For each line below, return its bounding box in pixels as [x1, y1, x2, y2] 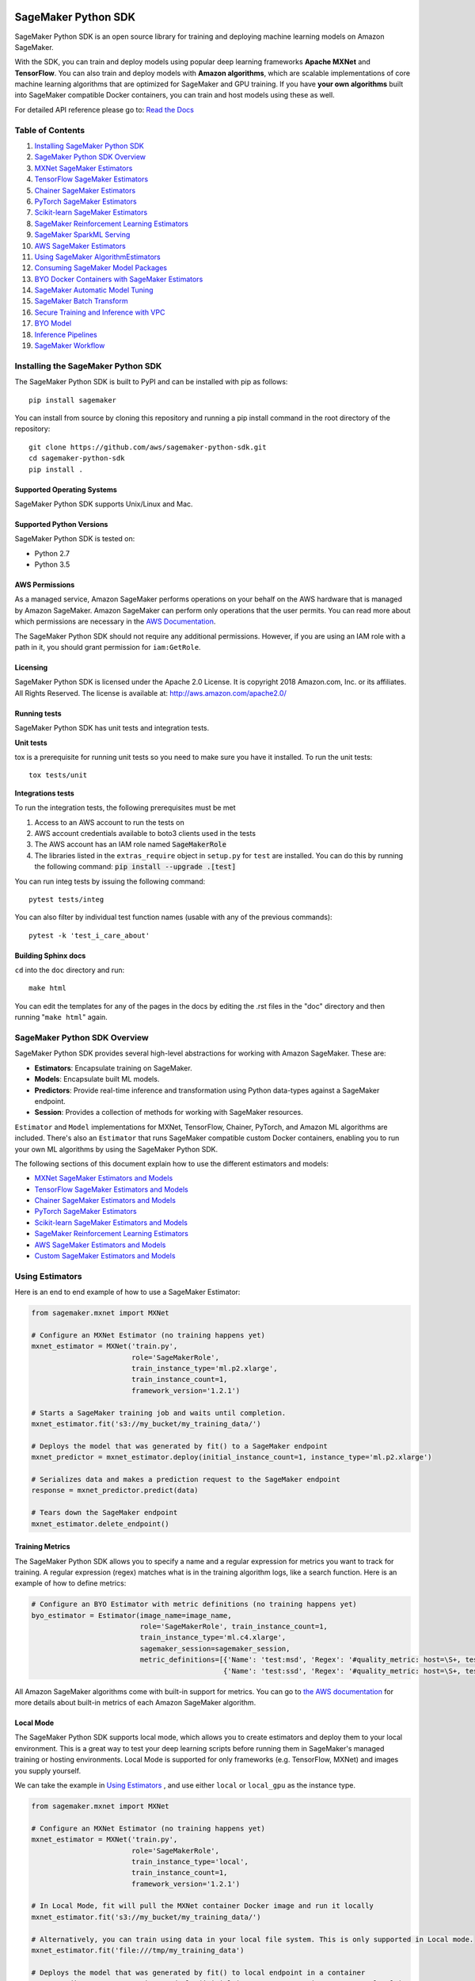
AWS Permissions [14, 580, 75, 590]
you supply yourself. [14, 1765, 82, 1775]
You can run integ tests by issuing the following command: [14, 876, 206, 886]
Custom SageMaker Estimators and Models [34, 1251, 176, 1261]
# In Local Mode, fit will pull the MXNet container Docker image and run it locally [31, 1902, 374, 1910]
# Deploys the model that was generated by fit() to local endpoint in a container [31, 1968, 366, 1977]
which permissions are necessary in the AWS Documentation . [14, 616, 216, 626]
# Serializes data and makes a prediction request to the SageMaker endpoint [31, 1475, 340, 1483]
